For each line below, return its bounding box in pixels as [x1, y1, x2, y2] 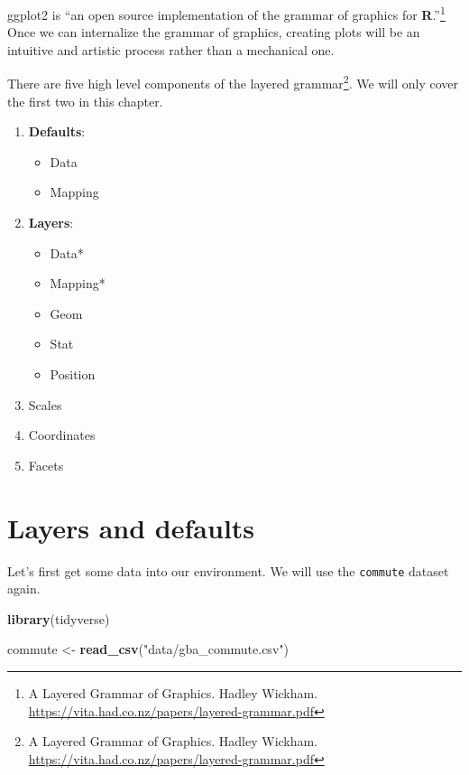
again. [7, 579, 41, 598]
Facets [28, 455, 64, 474]
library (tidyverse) [7, 609, 110, 628]
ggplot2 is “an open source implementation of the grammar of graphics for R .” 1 [7, 3, 446, 23]
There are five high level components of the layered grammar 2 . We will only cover [7, 71, 459, 93]
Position [50, 365, 96, 384]
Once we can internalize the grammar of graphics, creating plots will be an [7, 23, 420, 42]
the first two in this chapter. [7, 91, 163, 110]
